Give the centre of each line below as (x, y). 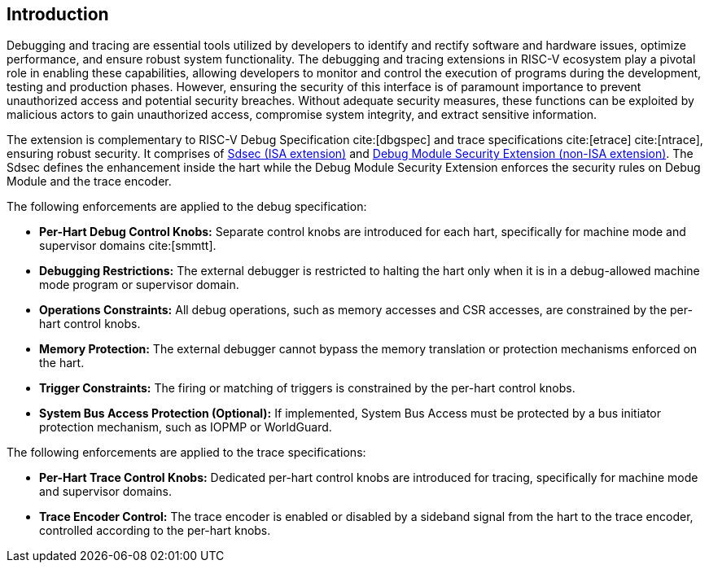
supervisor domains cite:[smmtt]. (128, 246)
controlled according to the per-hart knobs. (155, 531)
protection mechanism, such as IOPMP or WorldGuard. (186, 427)
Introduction (58, 14)
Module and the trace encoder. (89, 182)
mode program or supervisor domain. (139, 285)
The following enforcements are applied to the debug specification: (187, 207)
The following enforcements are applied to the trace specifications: (186, 453)
